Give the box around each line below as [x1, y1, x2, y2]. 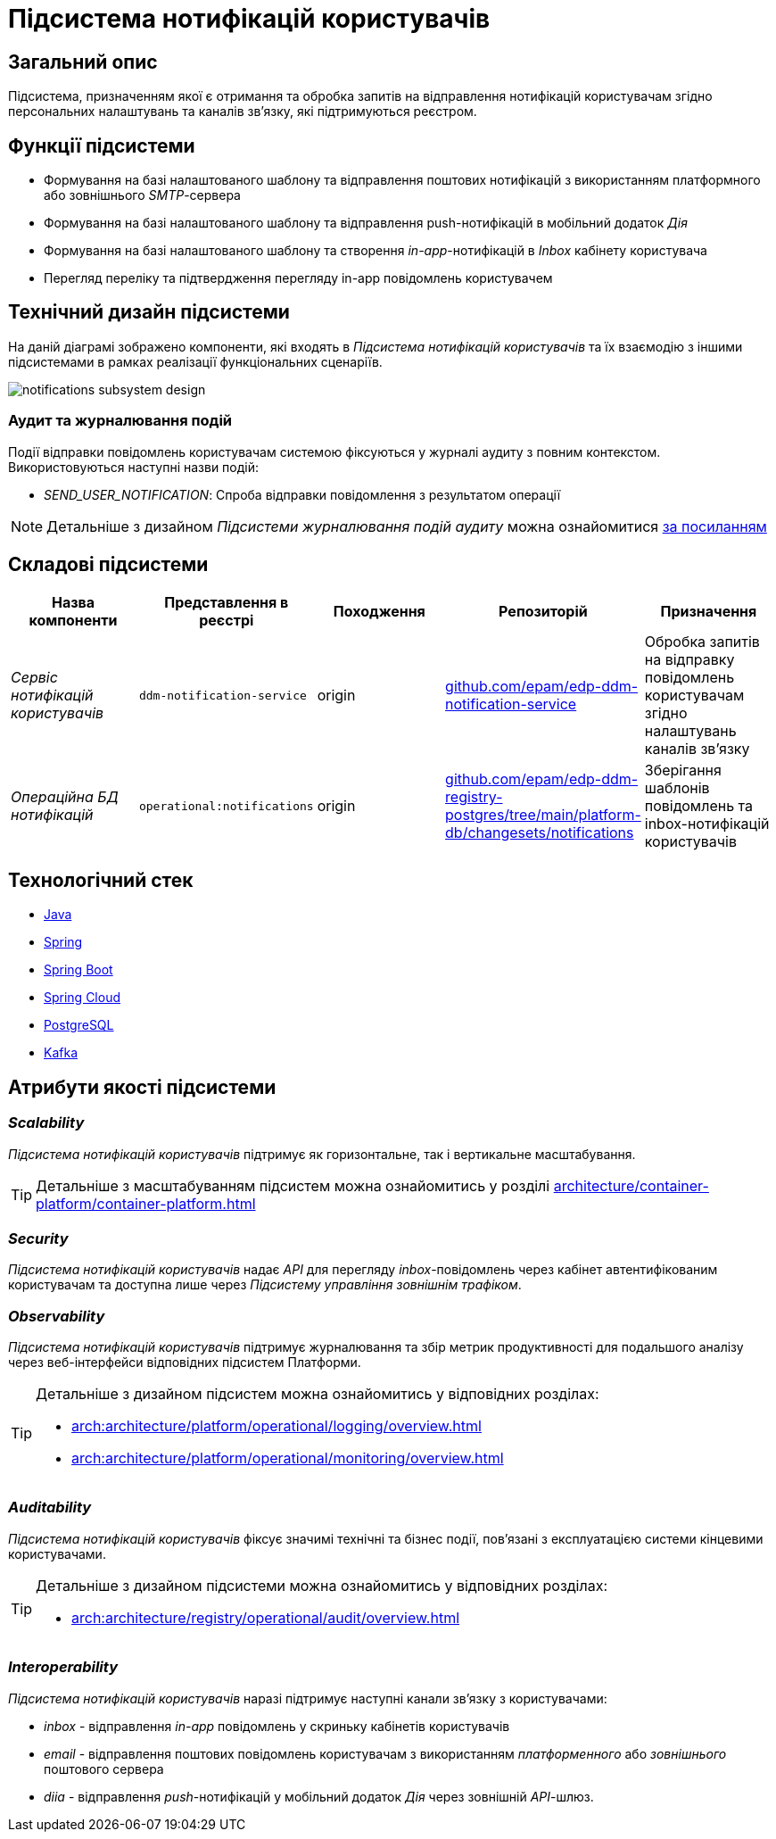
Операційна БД [11, 788, 119, 807]
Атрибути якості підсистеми [8, 1075, 277, 1098]
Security [8, 1229, 69, 1247]
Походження [333, 602, 425, 621]
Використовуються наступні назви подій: [8, 459, 260, 475]
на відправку [644, 650, 735, 669]
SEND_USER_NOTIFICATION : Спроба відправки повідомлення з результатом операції [44, 486, 561, 502]
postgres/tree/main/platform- [445, 806, 641, 824]
